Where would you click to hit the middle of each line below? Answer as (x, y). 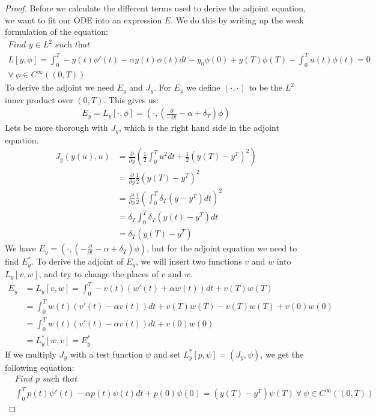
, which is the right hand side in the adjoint (199, 127)
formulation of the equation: (56, 31)
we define (203, 87)
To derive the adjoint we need (60, 87)
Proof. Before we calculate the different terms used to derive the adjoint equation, (155, 8)
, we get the (282, 354)
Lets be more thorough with (56, 127)
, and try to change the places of (99, 273)
